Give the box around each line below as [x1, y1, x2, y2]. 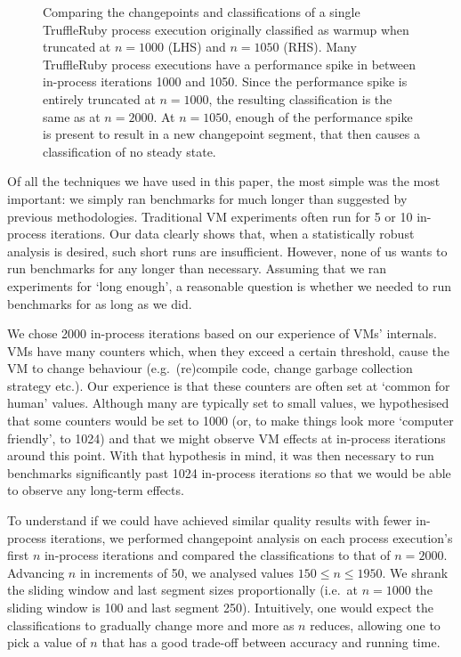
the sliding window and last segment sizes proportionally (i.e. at [7, 580, 359, 599]
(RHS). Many [283, 37, 357, 56]
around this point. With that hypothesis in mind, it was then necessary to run [7, 446, 434, 465]
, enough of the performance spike [228, 107, 413, 126]
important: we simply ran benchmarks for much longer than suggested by [7, 189, 408, 207]
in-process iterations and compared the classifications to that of [44, 546, 391, 564]
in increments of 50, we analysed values [79, 563, 295, 581]
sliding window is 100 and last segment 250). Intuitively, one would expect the [7, 598, 434, 616]
